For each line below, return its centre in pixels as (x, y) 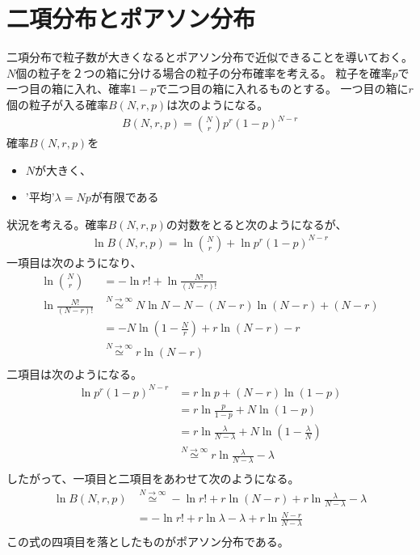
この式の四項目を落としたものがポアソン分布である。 (148, 542)
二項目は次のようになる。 (74, 373)
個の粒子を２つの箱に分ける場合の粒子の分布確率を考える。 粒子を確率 (204, 72)
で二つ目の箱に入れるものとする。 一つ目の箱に (282, 89)
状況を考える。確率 (57, 224)
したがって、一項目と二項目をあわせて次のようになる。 (153, 479)
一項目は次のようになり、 (74, 262)
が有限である (125, 197)
